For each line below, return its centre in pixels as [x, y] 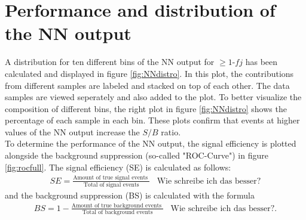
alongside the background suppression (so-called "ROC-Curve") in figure [137, 155]
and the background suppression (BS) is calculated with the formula [130, 195]
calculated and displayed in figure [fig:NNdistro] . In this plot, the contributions [149, 73]
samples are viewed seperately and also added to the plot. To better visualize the [153, 97]
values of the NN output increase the [72, 131]
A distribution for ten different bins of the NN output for [110, 62]
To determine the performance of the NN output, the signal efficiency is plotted [151, 143]
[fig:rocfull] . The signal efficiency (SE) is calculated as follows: [118, 167]
